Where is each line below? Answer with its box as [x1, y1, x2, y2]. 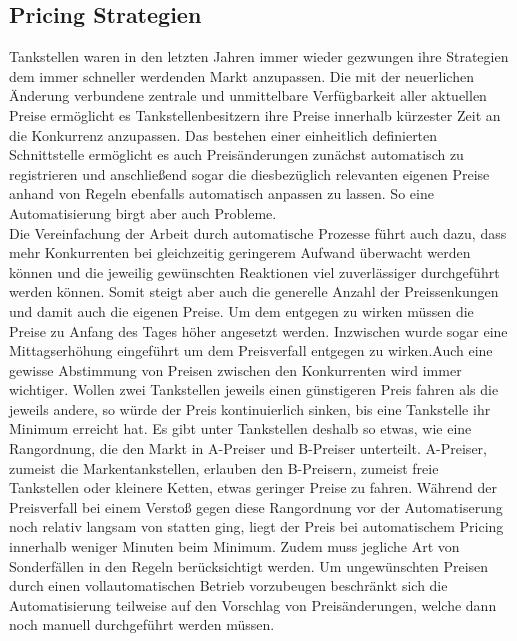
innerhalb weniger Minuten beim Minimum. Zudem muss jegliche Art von [9, 536, 460, 557]
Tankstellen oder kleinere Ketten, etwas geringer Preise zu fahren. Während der [9, 477, 498, 498]
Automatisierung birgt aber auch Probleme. [9, 202, 277, 223]
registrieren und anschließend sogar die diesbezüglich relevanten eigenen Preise [9, 163, 490, 184]
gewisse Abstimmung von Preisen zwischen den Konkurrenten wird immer [9, 359, 462, 380]
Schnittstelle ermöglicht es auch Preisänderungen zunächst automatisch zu [9, 144, 464, 165]
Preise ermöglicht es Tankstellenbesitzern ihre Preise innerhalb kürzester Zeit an [9, 104, 501, 125]
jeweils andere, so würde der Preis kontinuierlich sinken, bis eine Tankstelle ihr [9, 398, 491, 419]
